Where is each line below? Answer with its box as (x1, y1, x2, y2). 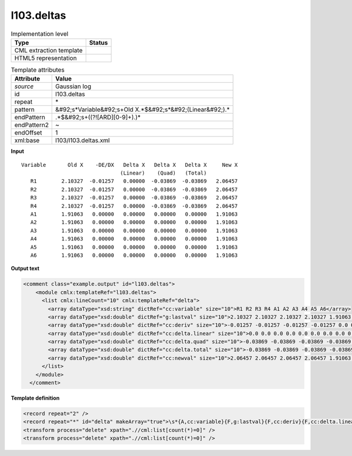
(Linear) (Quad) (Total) (120, 170, 207, 176)
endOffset (14, 129, 42, 137)
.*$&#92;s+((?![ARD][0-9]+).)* (55, 113, 141, 122)
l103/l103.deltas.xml (55, 136, 110, 145)
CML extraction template (14, 46, 83, 54)
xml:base (14, 136, 40, 145)
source (14, 82, 34, 90)
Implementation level (11, 29, 69, 38)
